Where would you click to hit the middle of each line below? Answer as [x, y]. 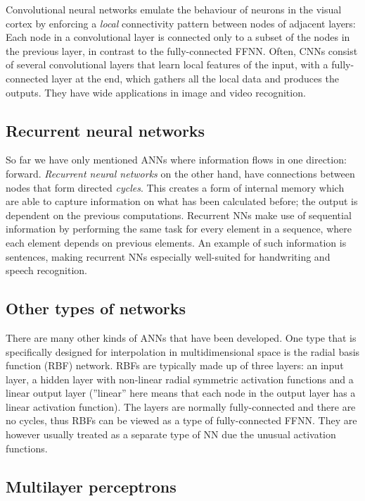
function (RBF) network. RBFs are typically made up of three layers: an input [175, 365]
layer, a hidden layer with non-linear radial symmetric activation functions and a [180, 379]
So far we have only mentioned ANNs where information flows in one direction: [176, 160]
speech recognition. [47, 270]
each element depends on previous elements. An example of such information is [176, 242]
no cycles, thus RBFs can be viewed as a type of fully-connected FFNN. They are [181, 420]
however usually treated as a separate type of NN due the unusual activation [171, 434]
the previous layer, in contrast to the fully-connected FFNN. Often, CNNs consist [182, 50]
